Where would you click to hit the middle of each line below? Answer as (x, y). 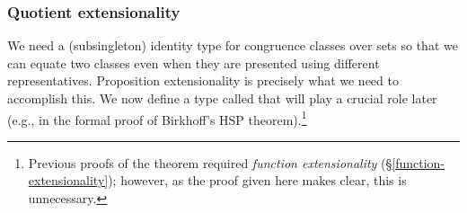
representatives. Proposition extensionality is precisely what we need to (203, 80)
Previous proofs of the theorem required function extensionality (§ (210, 162)
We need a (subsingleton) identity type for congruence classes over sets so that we (233, 45)
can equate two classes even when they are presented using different (194, 62)
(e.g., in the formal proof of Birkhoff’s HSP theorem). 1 (157, 118)
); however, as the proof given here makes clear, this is (257, 180)
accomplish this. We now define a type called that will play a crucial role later (222, 98)
